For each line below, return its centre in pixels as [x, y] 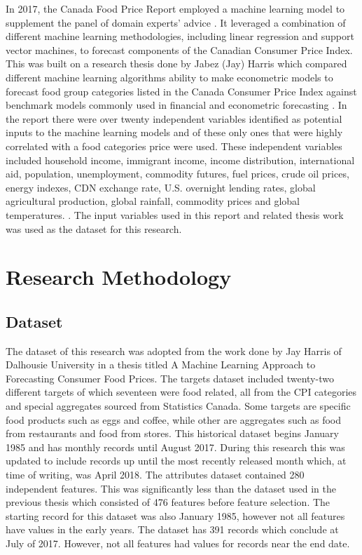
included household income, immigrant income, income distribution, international [180, 160]
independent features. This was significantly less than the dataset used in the [171, 488]
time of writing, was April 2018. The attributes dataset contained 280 [155, 475]
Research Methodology [119, 277]
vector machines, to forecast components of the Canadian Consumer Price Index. [179, 49]
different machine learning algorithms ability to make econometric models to [169, 77]
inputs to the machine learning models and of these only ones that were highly [174, 132]
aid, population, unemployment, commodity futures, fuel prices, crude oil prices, [177, 174]
